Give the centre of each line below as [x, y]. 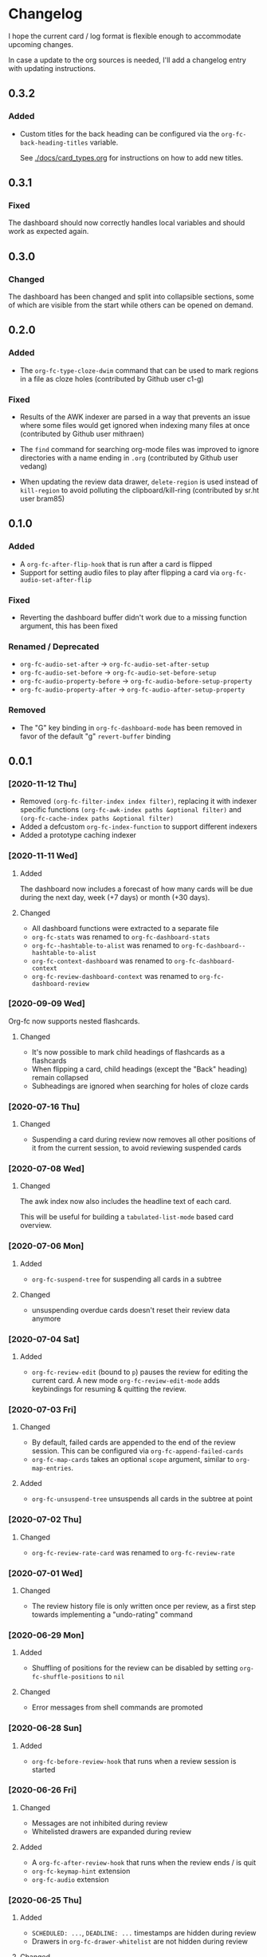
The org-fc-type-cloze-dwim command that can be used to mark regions [139, 370]
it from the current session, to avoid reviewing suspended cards [136, 1148]
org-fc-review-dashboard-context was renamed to [114, 976]
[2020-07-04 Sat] [44, 1339]
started [43, 1769]
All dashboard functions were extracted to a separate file [125, 928]
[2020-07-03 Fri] [43, 1409]
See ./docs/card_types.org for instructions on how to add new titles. [132, 157]
